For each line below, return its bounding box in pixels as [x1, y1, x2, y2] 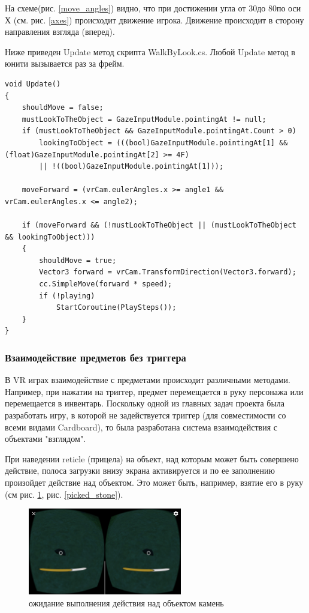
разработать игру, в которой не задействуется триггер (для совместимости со [5, 409, 286, 421]
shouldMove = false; [22, 103, 104, 112]
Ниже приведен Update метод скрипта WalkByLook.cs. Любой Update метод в [5, 45, 295, 58]
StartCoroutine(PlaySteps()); [56, 303, 177, 312]
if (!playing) [39, 291, 95, 300]
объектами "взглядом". [5, 432, 86, 445]
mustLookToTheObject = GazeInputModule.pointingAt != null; [22, 115, 266, 124]
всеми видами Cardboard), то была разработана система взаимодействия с [5, 420, 277, 433]
